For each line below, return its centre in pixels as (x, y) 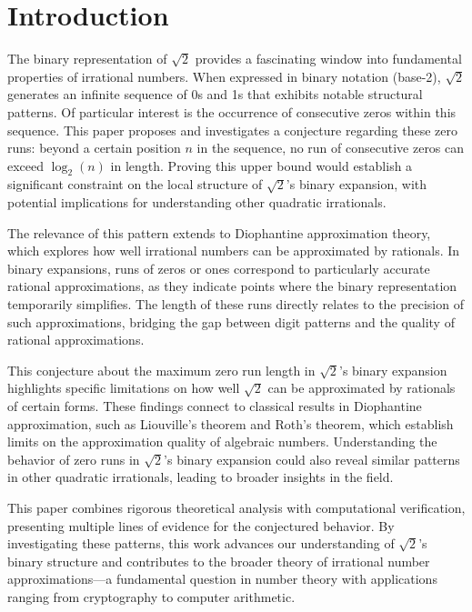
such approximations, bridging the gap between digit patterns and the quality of (231, 321)
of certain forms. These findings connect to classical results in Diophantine (215, 406)
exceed (26, 165)
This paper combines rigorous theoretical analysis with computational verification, (236, 507)
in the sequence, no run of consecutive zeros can (331, 148)
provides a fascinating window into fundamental (328, 59)
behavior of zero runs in (74, 459)
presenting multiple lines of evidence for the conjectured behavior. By (201, 525)
